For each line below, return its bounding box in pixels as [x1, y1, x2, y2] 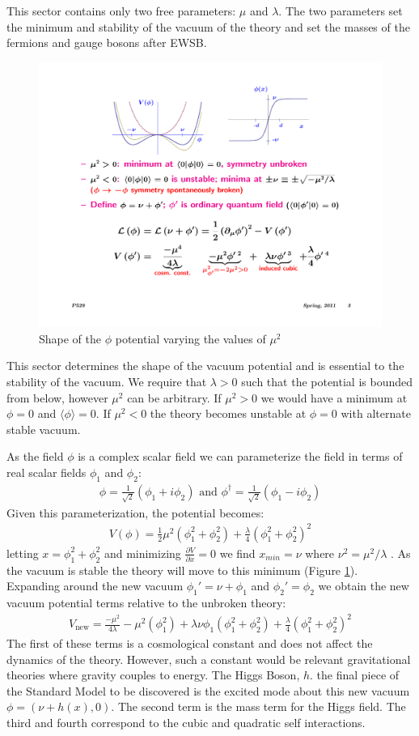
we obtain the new [318, 577, 409, 594]
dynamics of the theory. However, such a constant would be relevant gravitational [6, 650, 411, 667]
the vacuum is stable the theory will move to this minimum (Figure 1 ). [6, 561, 358, 578]
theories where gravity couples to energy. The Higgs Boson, [6, 666, 300, 683]
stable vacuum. [6, 420, 81, 437]
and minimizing [104, 544, 181, 561]
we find [219, 544, 256, 561]
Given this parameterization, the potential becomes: [6, 504, 265, 521]
